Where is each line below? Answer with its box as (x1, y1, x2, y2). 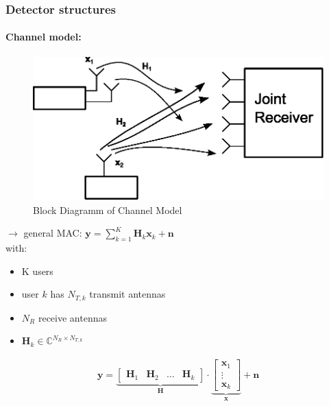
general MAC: (23, 226, 82, 240)
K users (21, 263, 53, 278)
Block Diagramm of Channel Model (33, 202, 182, 217)
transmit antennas (89, 287, 166, 301)
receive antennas (38, 310, 107, 324)
